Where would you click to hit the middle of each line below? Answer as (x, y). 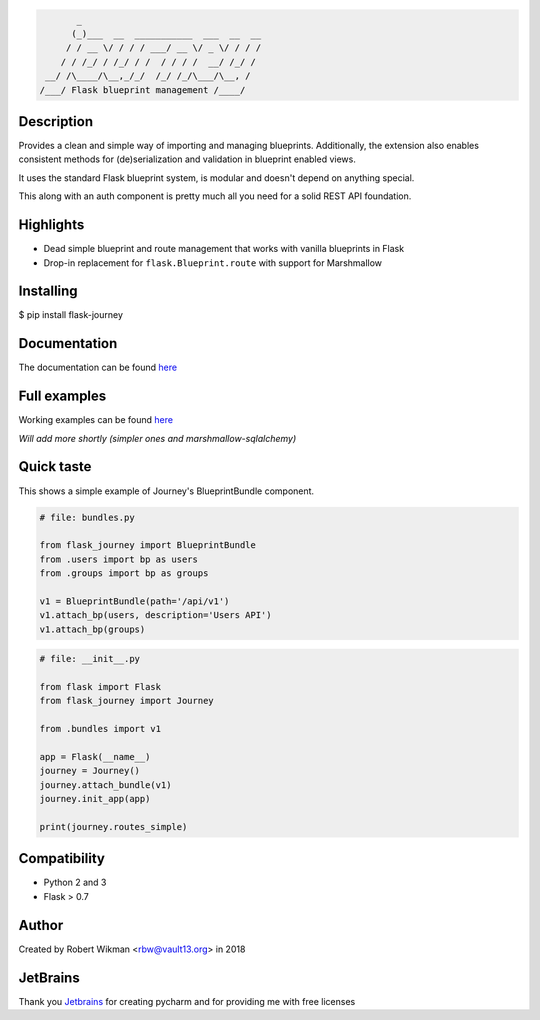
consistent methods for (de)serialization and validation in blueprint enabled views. (187, 159)
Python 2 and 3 (75, 882)
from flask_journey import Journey (126, 701)
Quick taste (55, 466)
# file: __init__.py (89, 659)
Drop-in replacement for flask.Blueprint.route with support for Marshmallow (213, 262)
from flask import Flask (100, 686)
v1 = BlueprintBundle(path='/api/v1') (134, 601)
